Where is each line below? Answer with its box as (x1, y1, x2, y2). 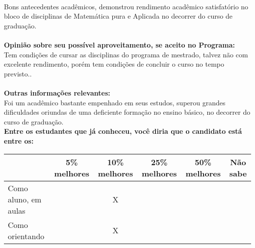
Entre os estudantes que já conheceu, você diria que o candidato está (4, 126, 242, 136)
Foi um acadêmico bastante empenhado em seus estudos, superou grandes (4, 97, 226, 107)
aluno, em (8, 193, 42, 205)
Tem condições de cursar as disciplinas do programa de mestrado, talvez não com (4, 49, 248, 59)
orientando (8, 230, 45, 242)
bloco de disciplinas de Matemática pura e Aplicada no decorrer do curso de (4, 11, 232, 21)
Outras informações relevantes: (4, 87, 110, 98)
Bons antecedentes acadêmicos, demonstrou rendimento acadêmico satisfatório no (4, 1, 249, 11)
